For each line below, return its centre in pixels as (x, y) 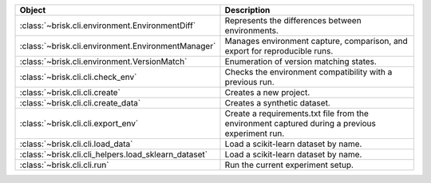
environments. (252, 30)
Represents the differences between (293, 20)
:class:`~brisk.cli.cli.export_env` (79, 123)
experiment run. (255, 133)
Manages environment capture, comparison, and (316, 41)
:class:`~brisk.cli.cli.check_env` (78, 77)
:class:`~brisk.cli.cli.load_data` (76, 144)
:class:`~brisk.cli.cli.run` (64, 165)
